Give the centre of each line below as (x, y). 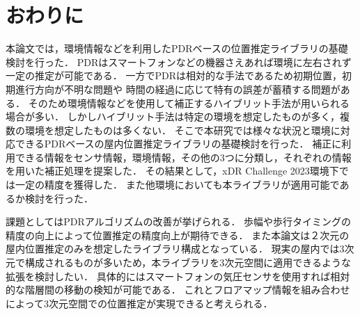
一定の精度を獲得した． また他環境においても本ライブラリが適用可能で (177, 185)
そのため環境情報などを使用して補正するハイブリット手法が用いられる (189, 103)
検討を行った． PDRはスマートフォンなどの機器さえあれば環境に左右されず (179, 62)
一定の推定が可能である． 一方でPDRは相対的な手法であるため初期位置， (174, 75)
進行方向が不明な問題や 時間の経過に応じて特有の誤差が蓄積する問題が (178, 89)
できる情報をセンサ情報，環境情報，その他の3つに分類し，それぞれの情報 (183, 157)
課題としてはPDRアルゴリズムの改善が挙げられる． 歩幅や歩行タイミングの (179, 221)
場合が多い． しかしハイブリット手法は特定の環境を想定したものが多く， (173, 116)
